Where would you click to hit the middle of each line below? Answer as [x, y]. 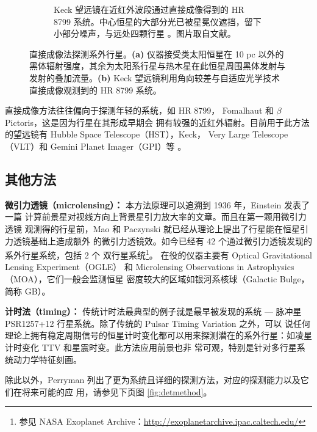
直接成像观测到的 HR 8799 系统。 [95, 90]
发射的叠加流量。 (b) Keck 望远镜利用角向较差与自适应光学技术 [155, 77]
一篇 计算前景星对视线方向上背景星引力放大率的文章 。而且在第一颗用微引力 [156, 217]
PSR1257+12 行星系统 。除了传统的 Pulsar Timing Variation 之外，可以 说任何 [158, 323]
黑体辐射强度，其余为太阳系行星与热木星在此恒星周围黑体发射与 [157, 66]
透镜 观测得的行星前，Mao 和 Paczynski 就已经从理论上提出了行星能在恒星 [153, 228]
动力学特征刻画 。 [47, 359]
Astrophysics [270, 267]
